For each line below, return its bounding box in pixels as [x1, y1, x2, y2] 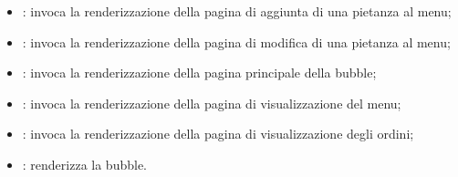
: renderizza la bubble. [22, 154, 148, 173]
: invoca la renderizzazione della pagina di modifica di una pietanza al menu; [22, 32, 451, 51]
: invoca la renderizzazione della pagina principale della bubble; [22, 63, 377, 82]
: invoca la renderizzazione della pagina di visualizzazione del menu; [22, 93, 401, 112]
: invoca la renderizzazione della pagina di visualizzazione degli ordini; [22, 124, 414, 143]
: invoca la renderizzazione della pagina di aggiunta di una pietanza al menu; [22, 2, 452, 20]
